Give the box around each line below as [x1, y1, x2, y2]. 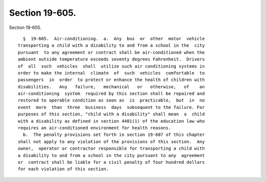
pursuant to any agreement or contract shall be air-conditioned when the [18, 50, 205, 55]
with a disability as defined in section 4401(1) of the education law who [18, 118, 205, 124]
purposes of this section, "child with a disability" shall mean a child [18, 111, 205, 117]
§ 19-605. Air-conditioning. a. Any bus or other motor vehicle [23, 36, 205, 41]
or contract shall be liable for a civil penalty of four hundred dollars [18, 159, 205, 165]
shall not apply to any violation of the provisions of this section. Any [18, 139, 205, 144]
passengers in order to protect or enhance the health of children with [18, 77, 205, 83]
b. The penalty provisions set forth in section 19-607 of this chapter [23, 132, 205, 137]
